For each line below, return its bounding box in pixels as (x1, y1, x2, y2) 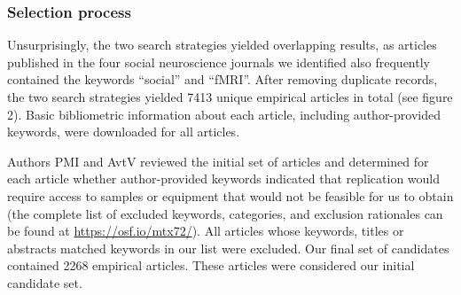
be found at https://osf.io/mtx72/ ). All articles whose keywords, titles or (7, 221, 404, 240)
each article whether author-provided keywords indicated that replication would (7, 169, 441, 188)
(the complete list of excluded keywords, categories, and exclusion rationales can (7, 204, 443, 222)
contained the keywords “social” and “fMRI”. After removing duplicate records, (7, 70, 438, 89)
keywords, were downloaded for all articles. (7, 122, 240, 141)
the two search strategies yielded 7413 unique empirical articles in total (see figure (7, 88, 453, 105)
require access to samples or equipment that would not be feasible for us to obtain (7, 186, 454, 205)
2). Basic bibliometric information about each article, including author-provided (7, 105, 441, 123)
